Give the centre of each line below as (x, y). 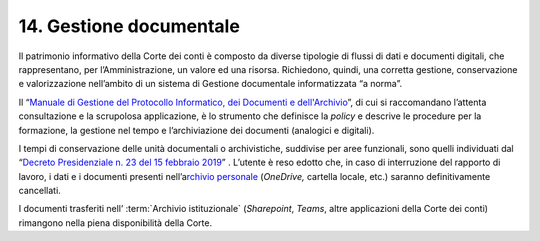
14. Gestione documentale (129, 26)
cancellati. (40, 191)
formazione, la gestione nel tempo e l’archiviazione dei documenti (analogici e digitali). (196, 130)
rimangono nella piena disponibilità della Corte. (115, 222)
